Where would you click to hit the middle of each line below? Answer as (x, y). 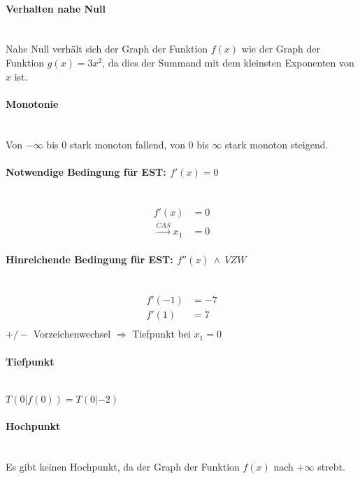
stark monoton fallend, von (127, 144)
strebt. (331, 466)
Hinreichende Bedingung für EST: (89, 259)
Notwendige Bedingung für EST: (86, 171)
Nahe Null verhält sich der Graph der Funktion (107, 49)
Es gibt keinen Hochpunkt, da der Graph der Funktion (123, 466)
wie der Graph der (281, 49)
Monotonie (32, 103)
